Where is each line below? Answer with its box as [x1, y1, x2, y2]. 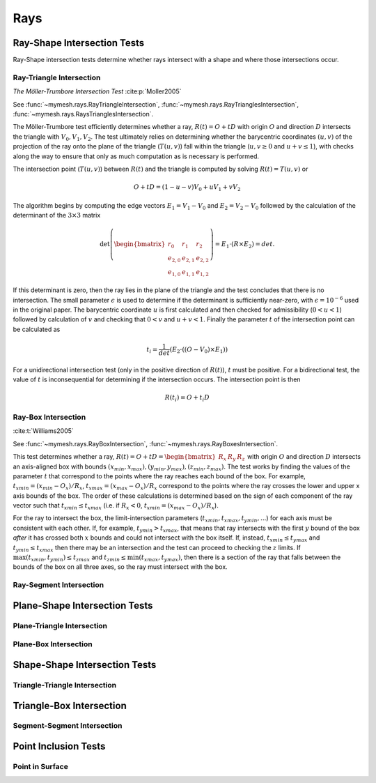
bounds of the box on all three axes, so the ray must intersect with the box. [13, 563, 228, 571]
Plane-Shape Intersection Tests [13, 600, 153, 611]
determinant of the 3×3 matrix [13, 211, 101, 220]
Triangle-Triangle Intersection [13, 680, 117, 690]
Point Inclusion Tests [13, 740, 106, 752]
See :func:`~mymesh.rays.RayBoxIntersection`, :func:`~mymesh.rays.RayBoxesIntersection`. [13, 439, 279, 448]
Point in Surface [13, 762, 69, 772]
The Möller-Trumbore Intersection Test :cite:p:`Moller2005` [13, 87, 182, 96]
